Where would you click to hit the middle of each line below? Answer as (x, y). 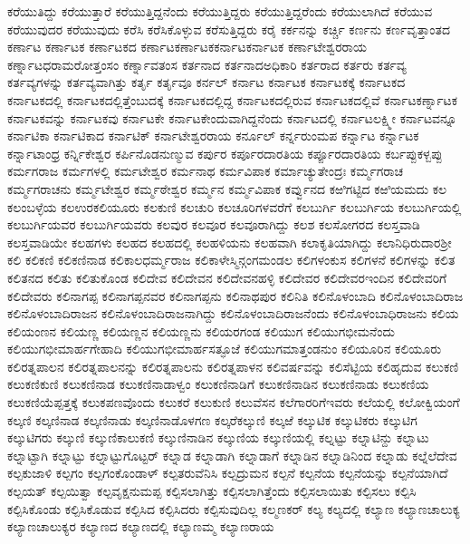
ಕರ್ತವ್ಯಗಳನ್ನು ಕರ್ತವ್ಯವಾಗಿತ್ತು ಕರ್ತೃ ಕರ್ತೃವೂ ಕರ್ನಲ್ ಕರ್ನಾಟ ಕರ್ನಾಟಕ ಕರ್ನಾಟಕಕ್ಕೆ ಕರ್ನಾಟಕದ (206, 82)
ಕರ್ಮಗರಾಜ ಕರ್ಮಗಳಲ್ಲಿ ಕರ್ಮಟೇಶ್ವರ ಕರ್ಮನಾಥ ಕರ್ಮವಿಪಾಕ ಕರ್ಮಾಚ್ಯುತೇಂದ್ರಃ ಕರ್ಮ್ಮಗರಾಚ (206, 171)
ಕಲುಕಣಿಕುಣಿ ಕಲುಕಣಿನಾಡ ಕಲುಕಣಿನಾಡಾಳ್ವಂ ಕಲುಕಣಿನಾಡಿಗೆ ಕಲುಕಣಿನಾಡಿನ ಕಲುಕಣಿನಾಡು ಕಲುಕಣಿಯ (218, 384)
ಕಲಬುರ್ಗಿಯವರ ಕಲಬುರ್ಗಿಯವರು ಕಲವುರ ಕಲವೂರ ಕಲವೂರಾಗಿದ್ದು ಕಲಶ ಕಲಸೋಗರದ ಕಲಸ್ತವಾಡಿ (214, 224)
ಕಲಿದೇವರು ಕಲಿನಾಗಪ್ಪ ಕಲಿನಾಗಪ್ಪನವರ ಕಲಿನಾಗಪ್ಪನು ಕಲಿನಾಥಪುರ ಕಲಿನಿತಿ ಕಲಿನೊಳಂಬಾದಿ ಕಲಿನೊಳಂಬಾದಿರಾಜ (235, 295)
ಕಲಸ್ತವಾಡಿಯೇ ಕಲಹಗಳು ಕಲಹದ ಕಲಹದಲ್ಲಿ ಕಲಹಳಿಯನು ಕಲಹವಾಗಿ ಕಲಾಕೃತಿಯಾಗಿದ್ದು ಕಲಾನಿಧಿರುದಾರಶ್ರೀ (230, 242)
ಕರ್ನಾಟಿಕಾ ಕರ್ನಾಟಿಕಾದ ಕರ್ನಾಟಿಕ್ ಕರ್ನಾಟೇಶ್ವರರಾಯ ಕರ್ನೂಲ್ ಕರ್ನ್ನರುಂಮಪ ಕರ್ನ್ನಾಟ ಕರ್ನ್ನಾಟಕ (213, 136)
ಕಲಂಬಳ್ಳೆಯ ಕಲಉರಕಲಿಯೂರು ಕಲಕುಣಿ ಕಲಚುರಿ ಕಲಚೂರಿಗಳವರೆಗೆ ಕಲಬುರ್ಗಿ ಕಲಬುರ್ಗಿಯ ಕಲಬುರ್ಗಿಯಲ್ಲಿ (235, 206)
